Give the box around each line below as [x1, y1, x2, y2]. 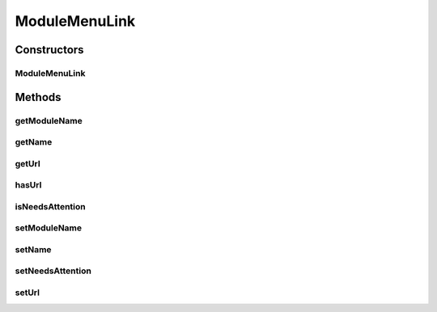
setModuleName [15, 222, 83, 234]
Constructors [15, 43, 84, 57]
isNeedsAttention [15, 200, 87, 212]
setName [15, 243, 52, 255]
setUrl [15, 287, 40, 298]
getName [15, 137, 53, 148]
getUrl [15, 158, 40, 169]
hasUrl [15, 179, 42, 191]
